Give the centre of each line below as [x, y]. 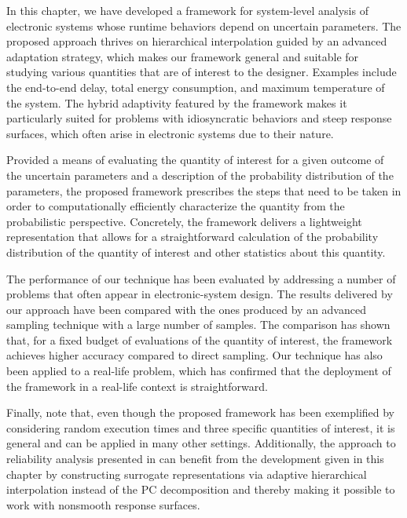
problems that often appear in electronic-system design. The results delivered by [200, 294]
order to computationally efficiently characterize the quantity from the [176, 206]
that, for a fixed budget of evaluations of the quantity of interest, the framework [200, 339]
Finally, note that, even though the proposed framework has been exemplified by [201, 412]
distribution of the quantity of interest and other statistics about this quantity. [196, 252]
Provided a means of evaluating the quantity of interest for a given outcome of [195, 160]
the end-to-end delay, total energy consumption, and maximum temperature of [196, 87]
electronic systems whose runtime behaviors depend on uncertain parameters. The [204, 26]
